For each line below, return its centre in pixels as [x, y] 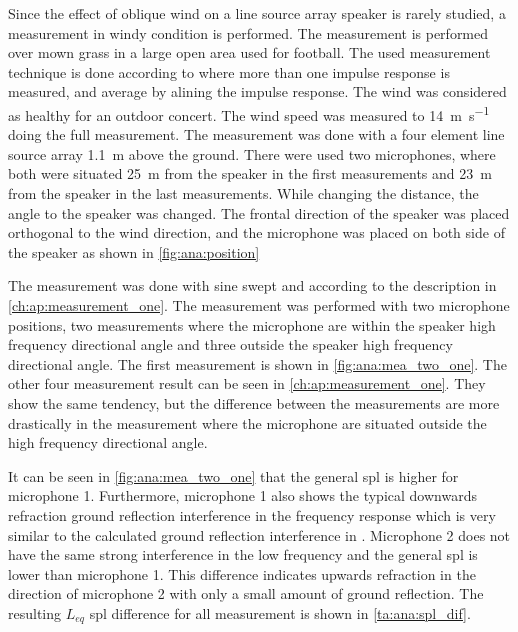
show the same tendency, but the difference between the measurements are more [254, 402]
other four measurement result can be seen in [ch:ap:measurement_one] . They [247, 383]
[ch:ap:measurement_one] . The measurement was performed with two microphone [259, 304]
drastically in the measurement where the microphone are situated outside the [247, 422]
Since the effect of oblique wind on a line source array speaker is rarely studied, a [257, 13]
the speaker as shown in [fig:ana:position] [134, 251]
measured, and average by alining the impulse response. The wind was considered [257, 91]
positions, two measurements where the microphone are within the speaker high [252, 324]
